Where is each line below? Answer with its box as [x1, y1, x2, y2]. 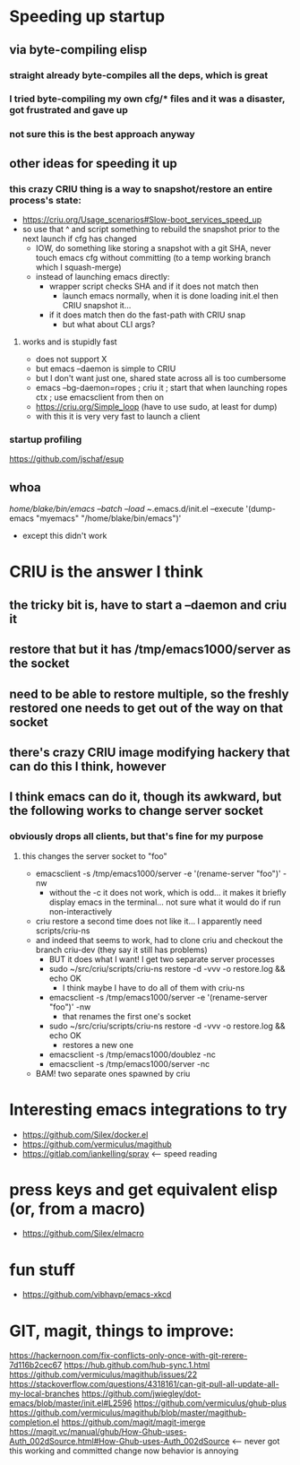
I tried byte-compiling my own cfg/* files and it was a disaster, [9, 92, 286, 105]
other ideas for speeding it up [9, 155, 177, 171]
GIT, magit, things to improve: [9, 1321, 235, 1341]
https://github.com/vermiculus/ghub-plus [133, 1398, 287, 1409]
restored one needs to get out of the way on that [9, 700, 284, 715]
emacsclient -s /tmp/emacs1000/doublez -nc [48, 1049, 217, 1060]
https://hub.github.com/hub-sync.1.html [64, 1360, 210, 1371]
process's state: [9, 194, 82, 206]
